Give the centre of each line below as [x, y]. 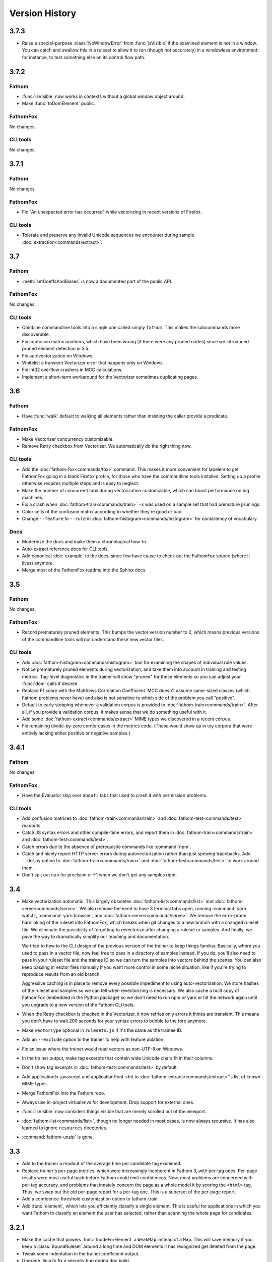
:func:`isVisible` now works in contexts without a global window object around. [103, 96]
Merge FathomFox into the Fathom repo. [64, 1093]
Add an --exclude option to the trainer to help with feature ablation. [93, 1039]
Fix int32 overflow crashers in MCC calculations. [72, 370]
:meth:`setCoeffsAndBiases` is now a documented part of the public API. [97, 281]
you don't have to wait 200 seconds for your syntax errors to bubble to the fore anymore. [115, 1021]
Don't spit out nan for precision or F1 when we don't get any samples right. [99, 875]
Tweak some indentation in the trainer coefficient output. [81, 1253]
